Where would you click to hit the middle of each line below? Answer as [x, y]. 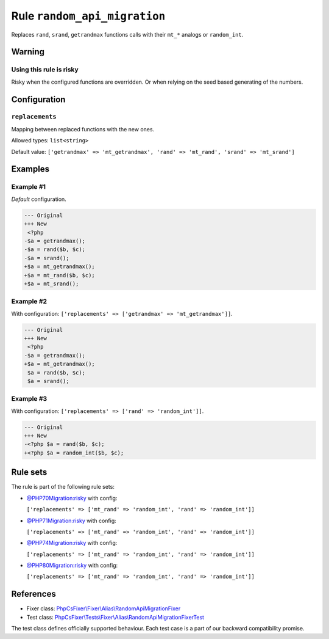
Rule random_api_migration [88, 16]
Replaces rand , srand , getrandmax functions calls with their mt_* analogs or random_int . [127, 34]
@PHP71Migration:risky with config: [72, 520]
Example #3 [29, 399]
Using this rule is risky [45, 70]
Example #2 [29, 301]
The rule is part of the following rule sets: [63, 487]
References [34, 594]
